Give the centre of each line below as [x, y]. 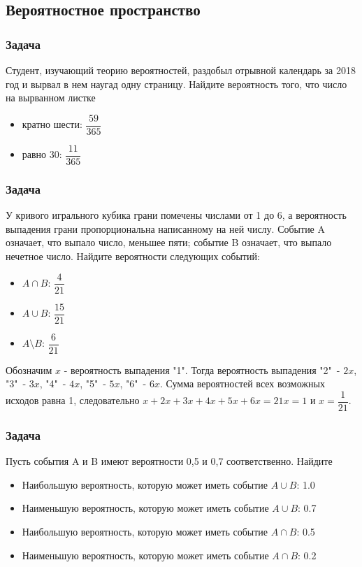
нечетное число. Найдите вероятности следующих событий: [133, 256]
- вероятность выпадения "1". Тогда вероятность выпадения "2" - [202, 369]
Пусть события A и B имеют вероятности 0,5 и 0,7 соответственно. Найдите [169, 461]
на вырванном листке [51, 98]
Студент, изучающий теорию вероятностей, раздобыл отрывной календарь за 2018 [181, 70]
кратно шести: [52, 124]
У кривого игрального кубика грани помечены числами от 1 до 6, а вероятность [176, 215]
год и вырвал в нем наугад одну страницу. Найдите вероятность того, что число [176, 84]
